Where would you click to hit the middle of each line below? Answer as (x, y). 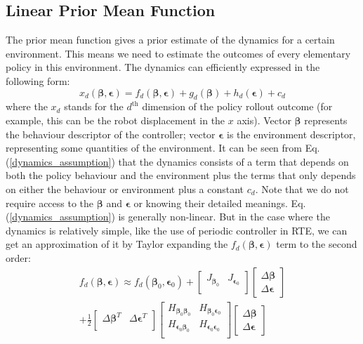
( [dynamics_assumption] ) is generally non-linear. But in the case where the (168, 217)
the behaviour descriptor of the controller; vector (111, 134)
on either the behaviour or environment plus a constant (125, 188)
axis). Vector (264, 120)
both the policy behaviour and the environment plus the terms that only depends (181, 175)
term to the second (317, 244)
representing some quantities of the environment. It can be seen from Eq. (163, 148)
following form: (38, 80)
